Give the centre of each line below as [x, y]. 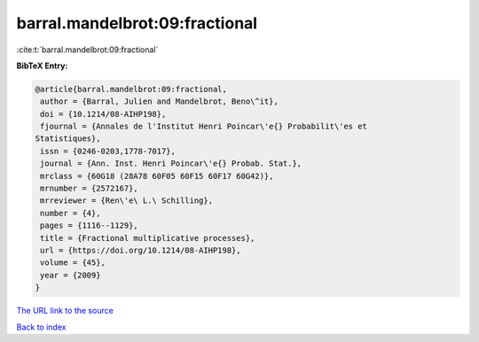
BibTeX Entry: [42, 66]
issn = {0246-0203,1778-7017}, [108, 151]
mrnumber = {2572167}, [90, 189]
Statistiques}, [68, 139]
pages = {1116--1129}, [90, 225]
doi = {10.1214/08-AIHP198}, [103, 114]
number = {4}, [71, 213]
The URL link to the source [65, 311]
